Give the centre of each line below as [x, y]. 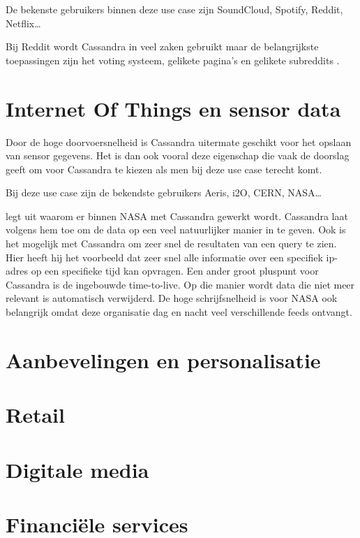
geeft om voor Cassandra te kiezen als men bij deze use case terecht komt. [164, 169]
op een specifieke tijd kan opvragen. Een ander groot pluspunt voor [175, 271]
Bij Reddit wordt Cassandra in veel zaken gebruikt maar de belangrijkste [162, 46]
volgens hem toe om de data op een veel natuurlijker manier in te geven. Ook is [176, 230]
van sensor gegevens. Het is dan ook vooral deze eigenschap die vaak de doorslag [178, 155]
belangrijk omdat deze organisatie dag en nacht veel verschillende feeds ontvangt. [179, 312]
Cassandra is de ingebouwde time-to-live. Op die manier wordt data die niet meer [180, 284]
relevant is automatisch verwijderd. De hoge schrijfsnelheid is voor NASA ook [172, 298]
